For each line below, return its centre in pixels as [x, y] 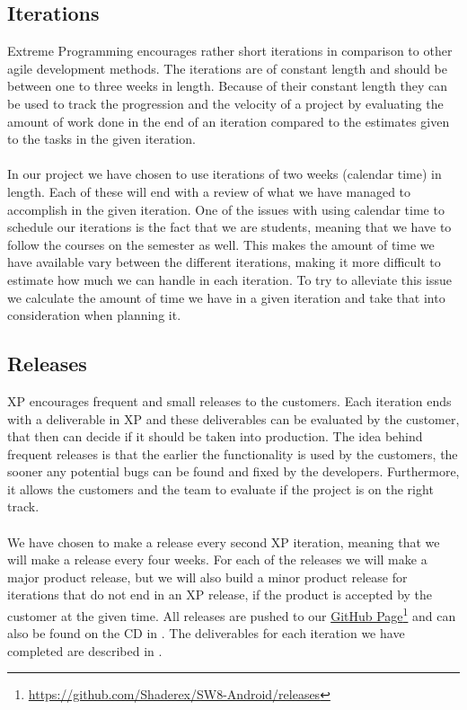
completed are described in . [85, 650]
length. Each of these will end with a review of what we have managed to [209, 191]
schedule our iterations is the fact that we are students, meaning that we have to [229, 227]
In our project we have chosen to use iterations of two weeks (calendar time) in [225, 174]
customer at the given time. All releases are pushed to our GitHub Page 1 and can [232, 614]
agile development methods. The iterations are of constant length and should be [227, 68]
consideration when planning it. [94, 315]
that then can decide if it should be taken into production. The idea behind [215, 436]
